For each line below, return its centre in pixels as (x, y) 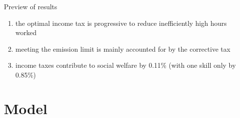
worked (26, 32)
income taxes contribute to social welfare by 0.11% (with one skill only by (126, 65)
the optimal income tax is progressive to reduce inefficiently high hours (121, 23)
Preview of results (31, 6)
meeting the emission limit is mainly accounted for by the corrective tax (123, 49)
